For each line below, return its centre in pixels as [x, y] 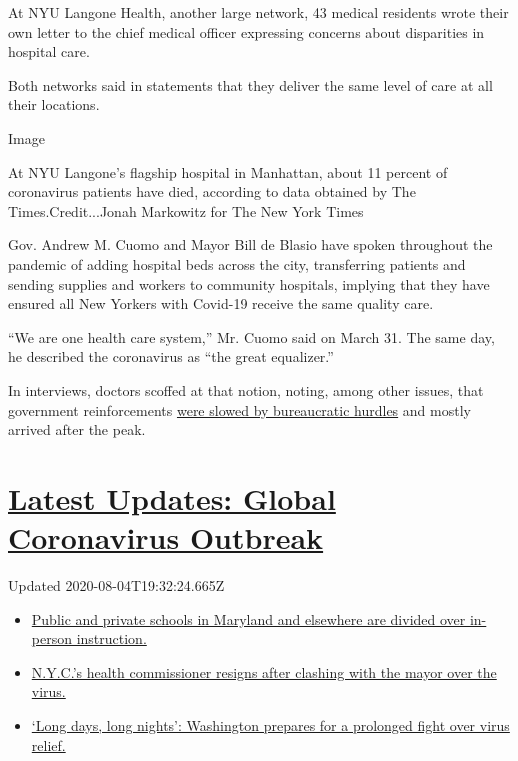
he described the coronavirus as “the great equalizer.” [171, 356]
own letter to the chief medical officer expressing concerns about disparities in [246, 31]
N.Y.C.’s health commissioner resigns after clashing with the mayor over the [264, 671]
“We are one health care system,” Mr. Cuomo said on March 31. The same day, [251, 336]
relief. [48, 744]
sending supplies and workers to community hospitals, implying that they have [249, 283]
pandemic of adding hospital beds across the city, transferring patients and [237, 263]
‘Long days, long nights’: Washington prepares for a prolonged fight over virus [270, 724]
